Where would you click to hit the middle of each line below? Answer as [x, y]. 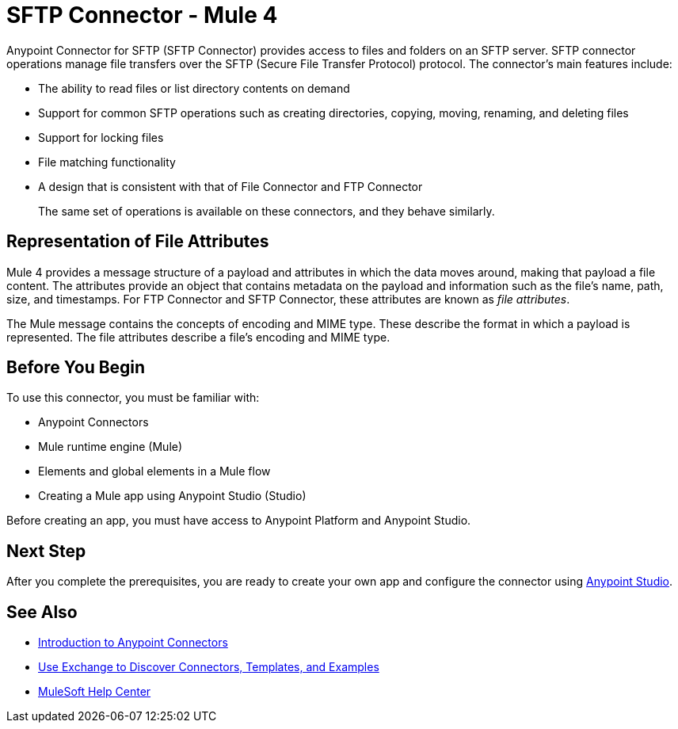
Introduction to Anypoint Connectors [133, 643]
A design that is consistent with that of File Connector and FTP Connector [230, 186]
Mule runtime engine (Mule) [110, 447]
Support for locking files [101, 137]
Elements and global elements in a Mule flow [154, 471]
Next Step [46, 551]
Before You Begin [76, 368]
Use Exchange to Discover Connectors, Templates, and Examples [209, 667]
